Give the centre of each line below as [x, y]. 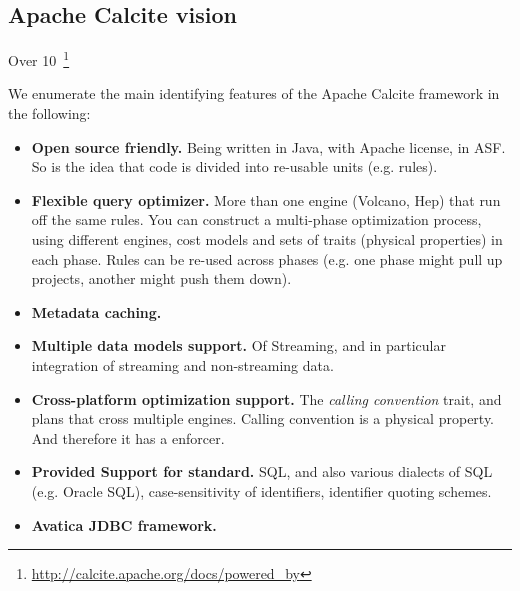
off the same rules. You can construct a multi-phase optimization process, [256, 219]
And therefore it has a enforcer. [128, 437]
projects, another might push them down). [161, 278]
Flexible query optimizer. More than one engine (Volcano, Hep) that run [266, 199]
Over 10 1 [39, 58]
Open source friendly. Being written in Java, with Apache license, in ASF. [268, 146]
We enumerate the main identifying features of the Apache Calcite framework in [254, 93]
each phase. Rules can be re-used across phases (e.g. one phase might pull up [267, 258]
